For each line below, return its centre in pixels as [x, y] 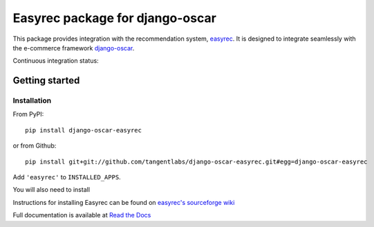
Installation [32, 101]
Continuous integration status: [56, 61]
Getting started [46, 80]
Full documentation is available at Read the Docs [82, 215]
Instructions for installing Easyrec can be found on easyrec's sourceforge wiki [124, 202]
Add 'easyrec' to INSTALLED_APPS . [67, 177]
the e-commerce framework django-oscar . [74, 48]
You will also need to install [51, 190]
